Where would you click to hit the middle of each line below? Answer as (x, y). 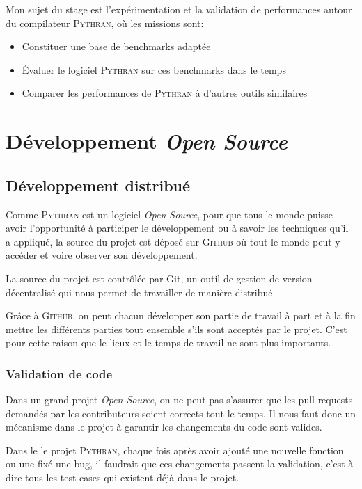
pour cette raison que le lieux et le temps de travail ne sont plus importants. (168, 343)
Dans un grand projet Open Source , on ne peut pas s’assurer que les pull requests (179, 400)
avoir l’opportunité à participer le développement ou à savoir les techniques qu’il (177, 228)
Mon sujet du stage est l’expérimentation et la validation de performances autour (179, 9)
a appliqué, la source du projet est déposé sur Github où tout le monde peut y (173, 241)
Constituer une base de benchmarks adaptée (116, 46)
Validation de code (59, 373)
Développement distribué (98, 185)
